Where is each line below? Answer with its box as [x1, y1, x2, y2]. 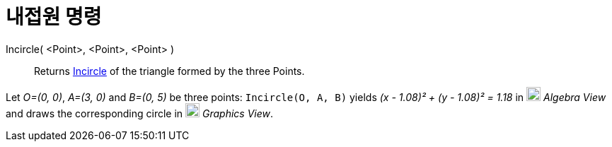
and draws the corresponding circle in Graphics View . [6, 107, 274, 119]
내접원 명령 [6, 5, 102, 29]
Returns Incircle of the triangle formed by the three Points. [34, 64, 305, 77]
